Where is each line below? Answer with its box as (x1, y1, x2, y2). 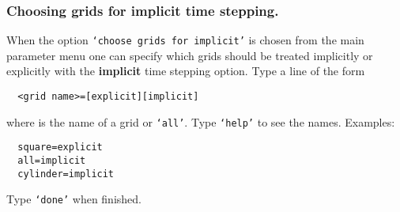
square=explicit (17, 142, 103, 153)
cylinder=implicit (17, 168, 115, 180)
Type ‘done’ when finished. (6, 191, 142, 207)
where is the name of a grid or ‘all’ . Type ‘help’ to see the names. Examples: (6, 113, 395, 130)
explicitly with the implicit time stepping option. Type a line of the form (6, 62, 365, 79)
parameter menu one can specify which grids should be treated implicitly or (6, 47, 373, 63)
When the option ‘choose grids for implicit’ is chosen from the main (6, 32, 364, 48)
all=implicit (17, 155, 86, 167)
